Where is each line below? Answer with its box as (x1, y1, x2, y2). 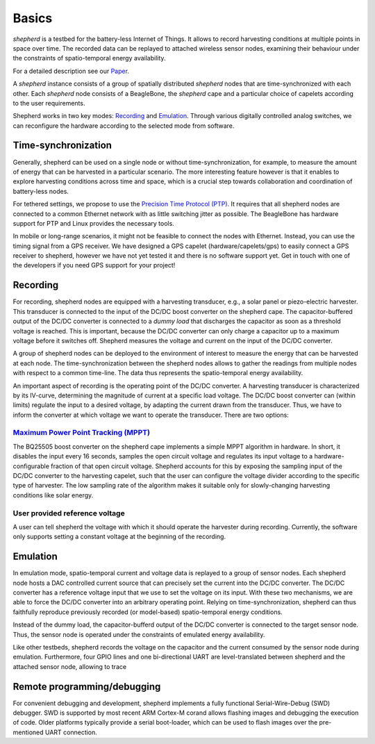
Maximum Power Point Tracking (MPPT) (12, 428, 151, 438)
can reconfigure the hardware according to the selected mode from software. (12, 122, 235, 130)
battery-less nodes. (12, 187, 69, 195)
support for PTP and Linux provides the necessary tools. (12, 219, 175, 227)
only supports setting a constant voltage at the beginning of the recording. (12, 532, 226, 541)
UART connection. (45, 728, 97, 736)
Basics (12, 10, 53, 26)
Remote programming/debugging (12, 681, 161, 693)
